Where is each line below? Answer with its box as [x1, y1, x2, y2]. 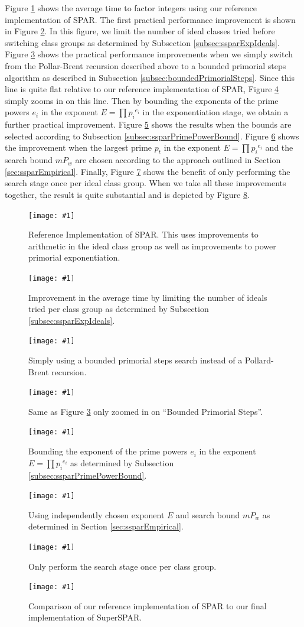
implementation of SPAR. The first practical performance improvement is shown [5, 13, 296, 25]
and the [265, 141, 293, 154]
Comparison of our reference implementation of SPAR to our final [28, 599, 267, 612]
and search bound [176, 508, 240, 521]
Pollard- [244, 354, 274, 366]
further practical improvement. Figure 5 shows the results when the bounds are [5, 118, 292, 131]
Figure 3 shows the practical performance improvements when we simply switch [5, 48, 293, 60]
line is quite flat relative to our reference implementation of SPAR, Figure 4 [5, 83, 279, 95]
